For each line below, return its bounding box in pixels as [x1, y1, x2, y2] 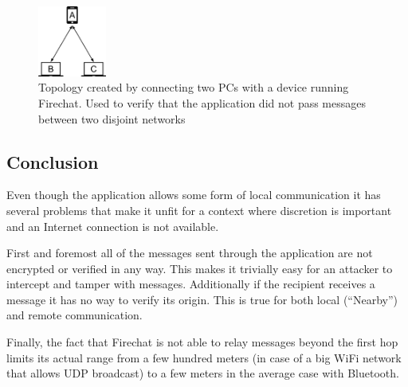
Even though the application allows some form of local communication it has [6, 186, 381, 203]
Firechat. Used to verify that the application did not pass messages [38, 94, 366, 111]
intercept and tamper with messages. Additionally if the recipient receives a [6, 276, 375, 292]
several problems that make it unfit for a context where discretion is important [6, 201, 392, 218]
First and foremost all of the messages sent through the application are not [6, 244, 373, 261]
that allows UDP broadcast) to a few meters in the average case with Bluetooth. [6, 365, 399, 381]
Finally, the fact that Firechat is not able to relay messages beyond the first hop [6, 334, 398, 350]
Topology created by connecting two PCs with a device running [38, 79, 349, 96]
